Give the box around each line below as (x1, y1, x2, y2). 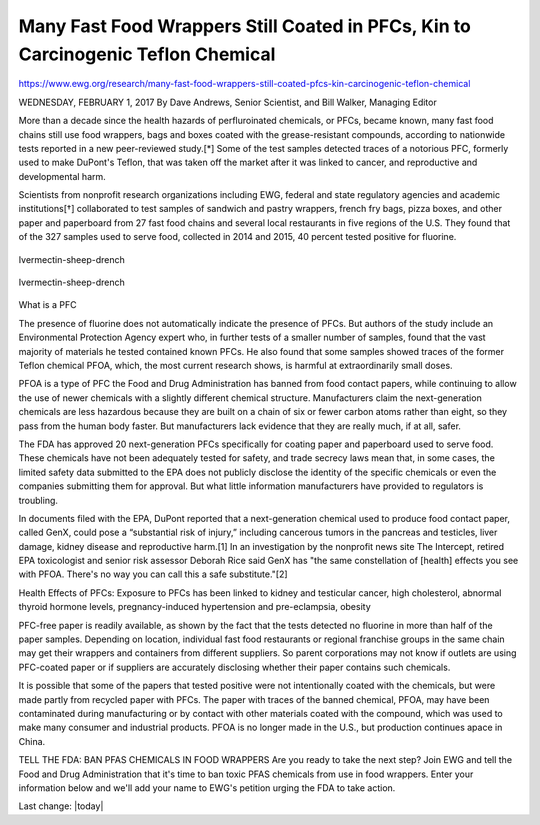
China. (18, 735, 46, 747)
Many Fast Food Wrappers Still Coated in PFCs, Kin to (18, 15, 472, 37)
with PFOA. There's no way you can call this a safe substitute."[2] (18, 568, 289, 580)
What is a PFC (18, 299, 77, 311)
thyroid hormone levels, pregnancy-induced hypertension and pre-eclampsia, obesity (18, 601, 372, 613)
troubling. (18, 494, 59, 506)
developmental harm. (18, 170, 107, 182)
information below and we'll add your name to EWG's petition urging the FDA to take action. (18, 781, 396, 794)
